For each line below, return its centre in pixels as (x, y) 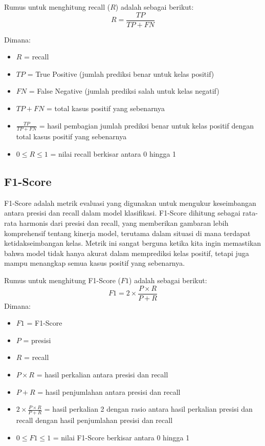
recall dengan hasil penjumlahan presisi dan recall (94, 420)
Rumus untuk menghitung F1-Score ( (63, 280)
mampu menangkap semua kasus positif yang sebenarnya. (95, 263)
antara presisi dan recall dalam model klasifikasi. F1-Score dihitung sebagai (122, 213)
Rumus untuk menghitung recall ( (57, 7)
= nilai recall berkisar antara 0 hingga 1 (113, 154)
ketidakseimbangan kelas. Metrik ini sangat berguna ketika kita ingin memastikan (133, 243)
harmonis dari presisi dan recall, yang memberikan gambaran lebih (124, 223)
